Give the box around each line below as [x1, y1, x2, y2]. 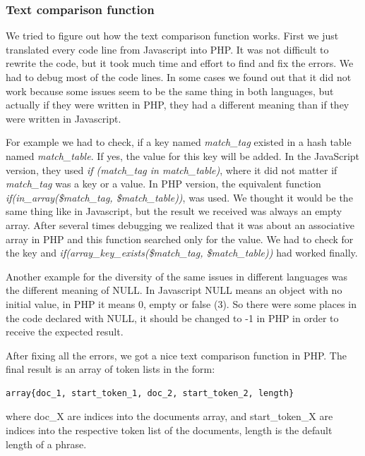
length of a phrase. [6, 436, 87, 451]
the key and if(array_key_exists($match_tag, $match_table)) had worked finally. [6, 245, 358, 260]
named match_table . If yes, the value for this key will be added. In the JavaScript [6, 148, 360, 163]
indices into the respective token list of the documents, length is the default [6, 423, 333, 438]
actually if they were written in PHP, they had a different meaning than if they [6, 97, 349, 112]
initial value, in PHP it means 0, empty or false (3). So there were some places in [6, 296, 357, 311]
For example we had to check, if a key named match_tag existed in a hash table [6, 135, 352, 149]
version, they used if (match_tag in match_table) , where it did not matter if [6, 162, 337, 177]
